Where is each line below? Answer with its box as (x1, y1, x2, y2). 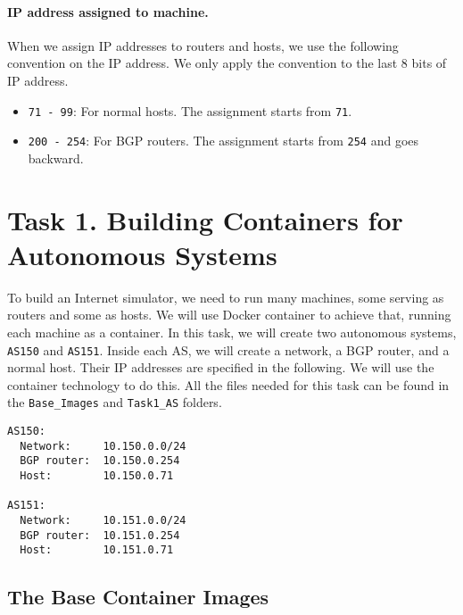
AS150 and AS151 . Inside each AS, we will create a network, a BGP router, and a (7, 340, 450, 359)
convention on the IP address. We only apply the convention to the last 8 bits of (7, 54, 447, 72)
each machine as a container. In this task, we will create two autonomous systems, (7, 322, 457, 341)
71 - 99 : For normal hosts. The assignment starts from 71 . (28, 101, 352, 120)
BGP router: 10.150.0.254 (20, 454, 180, 468)
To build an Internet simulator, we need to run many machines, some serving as (7, 287, 444, 306)
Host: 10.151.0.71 (20, 544, 174, 557)
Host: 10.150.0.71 (20, 470, 174, 483)
